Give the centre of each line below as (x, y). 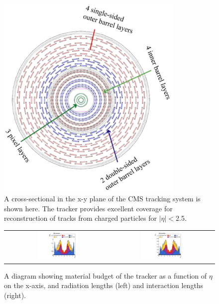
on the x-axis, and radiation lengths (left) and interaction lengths (104, 285)
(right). (15, 295)
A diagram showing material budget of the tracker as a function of (106, 275)
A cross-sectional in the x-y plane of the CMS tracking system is (102, 199)
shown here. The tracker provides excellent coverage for (88, 208)
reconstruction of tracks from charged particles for (80, 218)
